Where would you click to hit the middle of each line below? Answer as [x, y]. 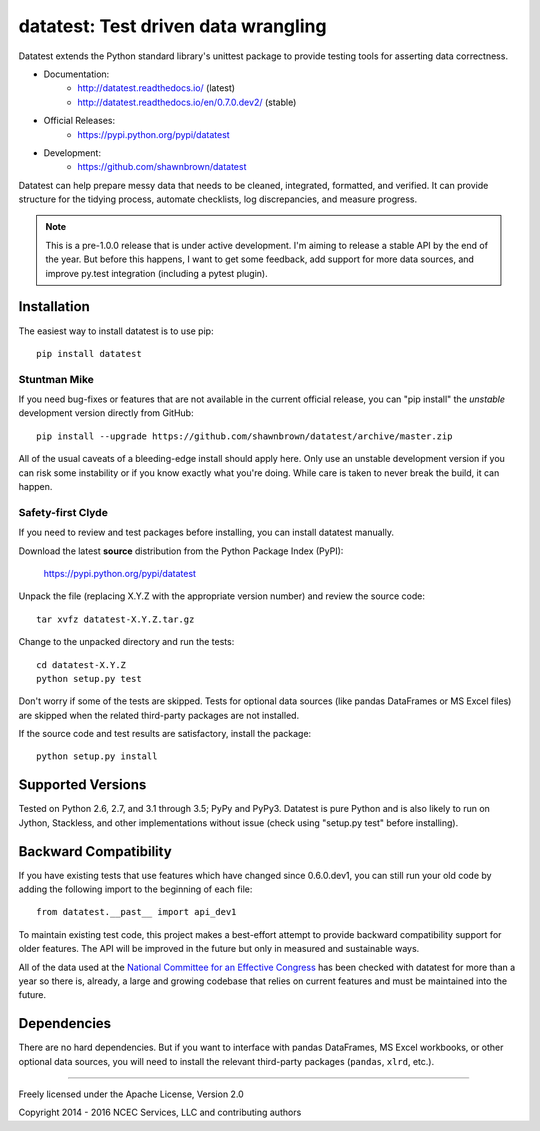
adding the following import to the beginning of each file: [135, 889]
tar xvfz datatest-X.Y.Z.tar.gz [115, 619]
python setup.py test [89, 678]
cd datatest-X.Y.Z [81, 664]
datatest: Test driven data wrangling [172, 26]
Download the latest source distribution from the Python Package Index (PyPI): [181, 551]
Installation [54, 306]
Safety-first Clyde [63, 512]
